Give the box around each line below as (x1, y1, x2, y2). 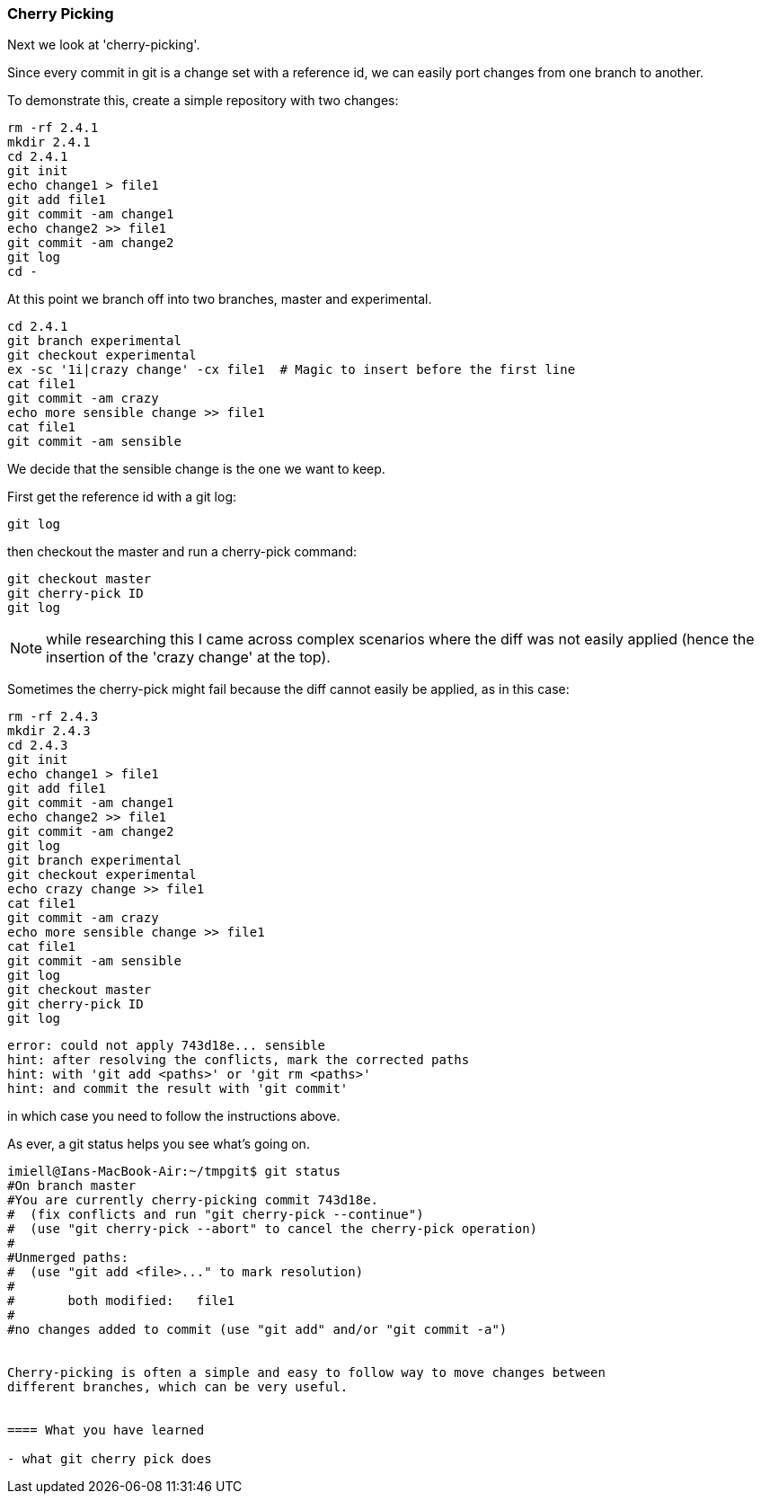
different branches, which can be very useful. (7, 1380, 349, 1395)
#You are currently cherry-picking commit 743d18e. (7, 1193, 379, 1208)
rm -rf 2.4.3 (7, 709, 99, 724)
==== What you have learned (7, 1423, 205, 1438)
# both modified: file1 (7, 1293, 234, 1309)
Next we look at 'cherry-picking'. (7, 37, 200, 53)
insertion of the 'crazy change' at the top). (46, 648, 331, 667)
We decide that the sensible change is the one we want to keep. (7, 461, 385, 477)
